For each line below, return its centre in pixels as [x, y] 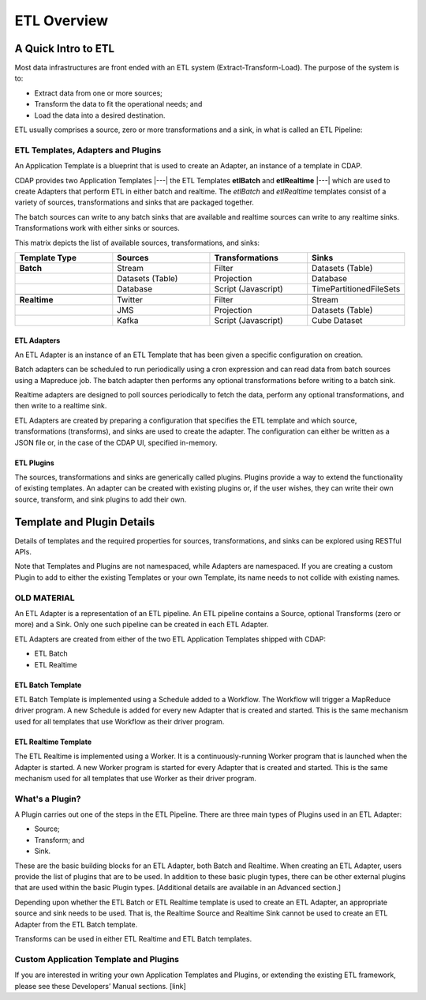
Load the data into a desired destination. [100, 115]
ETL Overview [62, 21]
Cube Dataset [337, 320]
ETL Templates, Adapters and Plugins [88, 150]
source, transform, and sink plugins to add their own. [101, 499]
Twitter [130, 299]
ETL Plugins [34, 463]
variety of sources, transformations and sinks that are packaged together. [134, 202]
